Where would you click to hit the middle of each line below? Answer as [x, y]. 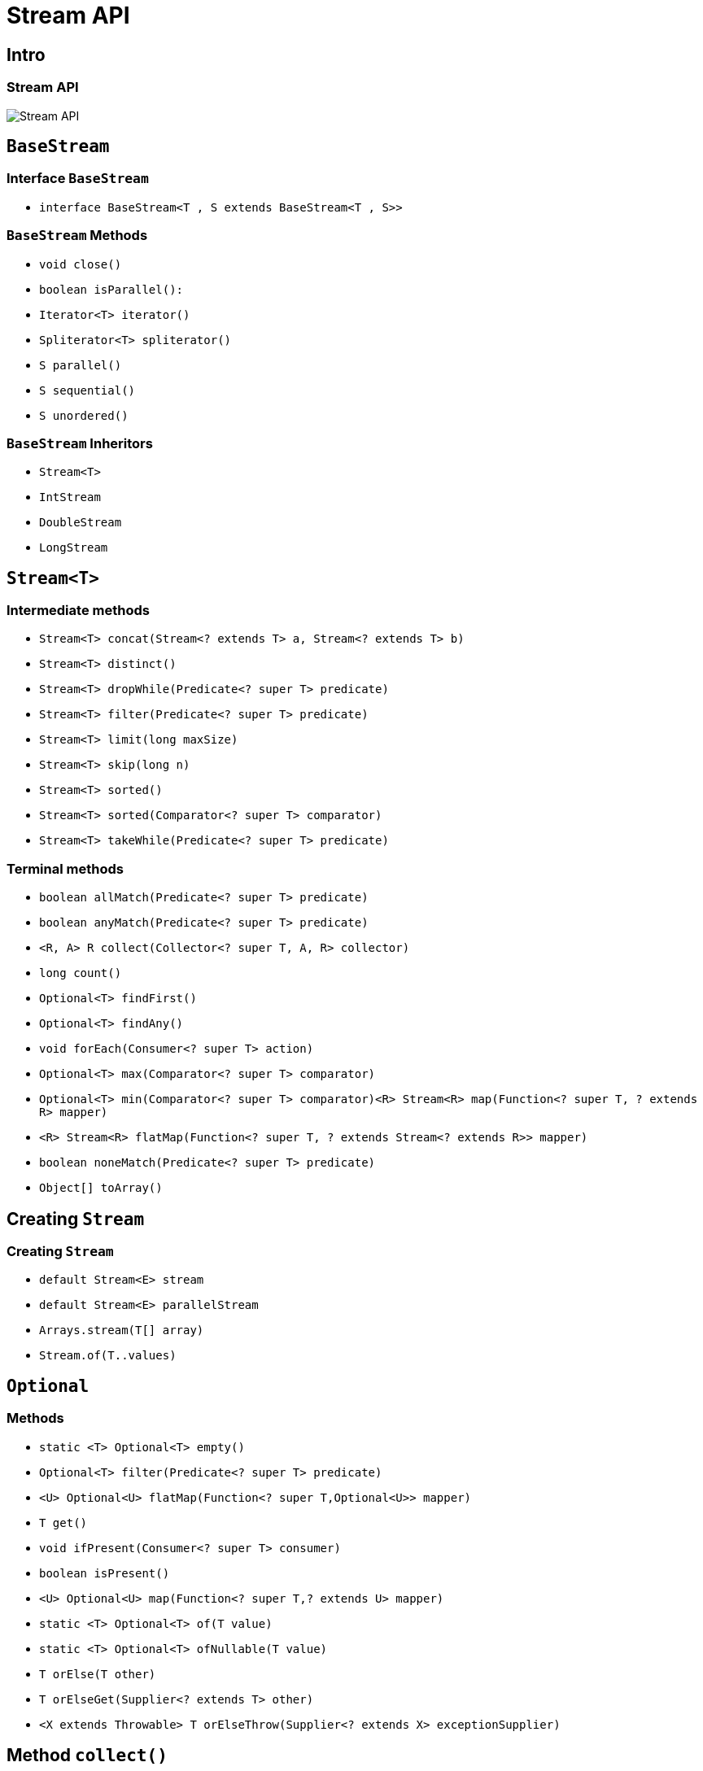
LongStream [74, 548]
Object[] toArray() [101, 1188]
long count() [81, 973]
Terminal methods [65, 868]
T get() [63, 1522]
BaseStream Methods [77, 236]
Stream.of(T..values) [108, 1356]
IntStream [70, 497]
